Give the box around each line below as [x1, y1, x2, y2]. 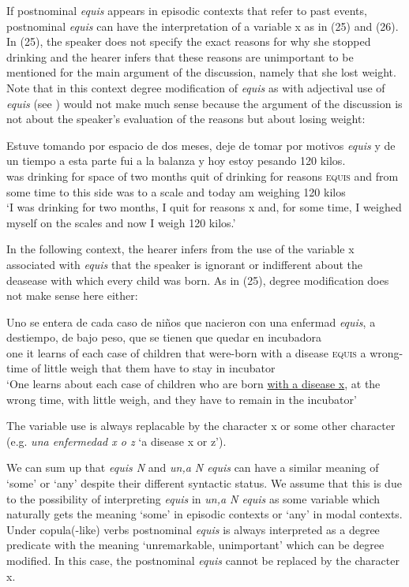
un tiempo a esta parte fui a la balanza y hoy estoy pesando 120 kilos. [6, 152, 346, 169]
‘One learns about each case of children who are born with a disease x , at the [6, 376, 381, 392]
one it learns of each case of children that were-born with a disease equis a [6, 344, 366, 361]
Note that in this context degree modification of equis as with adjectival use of [6, 79, 385, 95]
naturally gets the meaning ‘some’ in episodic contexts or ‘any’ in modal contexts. [6, 506, 403, 522]
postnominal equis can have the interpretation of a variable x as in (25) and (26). [6, 17, 399, 34]
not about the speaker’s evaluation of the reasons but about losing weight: [6, 110, 366, 127]
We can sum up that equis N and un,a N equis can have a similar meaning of [6, 459, 379, 476]
